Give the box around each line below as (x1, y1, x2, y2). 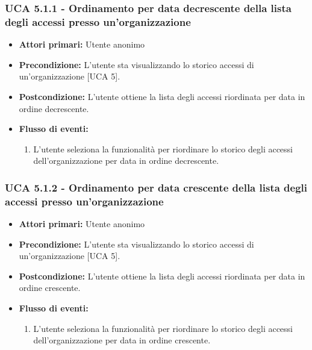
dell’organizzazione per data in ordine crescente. (33, 334, 211, 346)
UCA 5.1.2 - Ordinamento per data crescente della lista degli (5, 180, 308, 195)
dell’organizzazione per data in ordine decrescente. (33, 154, 219, 167)
